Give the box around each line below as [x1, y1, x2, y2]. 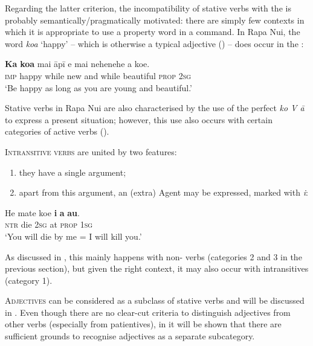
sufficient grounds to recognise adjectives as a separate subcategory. [5, 330, 255, 342]
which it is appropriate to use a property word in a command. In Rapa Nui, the [5, 25, 300, 38]
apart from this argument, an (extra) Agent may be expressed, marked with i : [19, 186, 308, 199]
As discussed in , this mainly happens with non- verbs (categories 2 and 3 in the [5, 250, 302, 263]
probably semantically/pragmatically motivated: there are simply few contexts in [5, 13, 305, 26]
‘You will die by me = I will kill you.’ [5, 229, 142, 242]
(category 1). [5, 274, 53, 286]
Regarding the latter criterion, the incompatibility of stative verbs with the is [5, 2, 291, 14]
